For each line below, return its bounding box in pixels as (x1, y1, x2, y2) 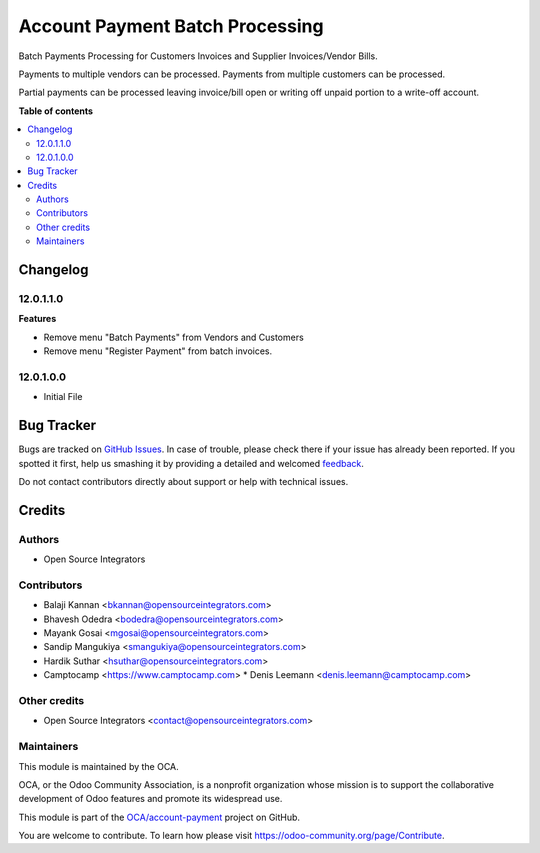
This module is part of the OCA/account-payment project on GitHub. (18, 811, 300, 823)
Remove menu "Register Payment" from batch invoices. (43, 345, 273, 357)
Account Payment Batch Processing (18, 15, 324, 37)
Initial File (43, 391, 83, 403)
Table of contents (18, 105, 94, 117)
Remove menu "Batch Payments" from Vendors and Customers (43, 331, 304, 343)
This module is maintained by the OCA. (18, 760, 179, 772)
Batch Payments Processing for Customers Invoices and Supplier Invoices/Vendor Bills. (18, 50, 379, 62)
